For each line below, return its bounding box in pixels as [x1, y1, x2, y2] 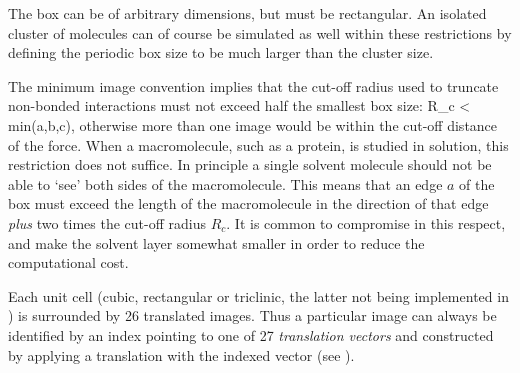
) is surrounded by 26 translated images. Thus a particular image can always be [8, 305, 497, 326]
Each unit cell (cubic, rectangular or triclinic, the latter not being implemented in [8, 285, 509, 306]
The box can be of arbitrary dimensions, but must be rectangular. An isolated [8, 3, 487, 23]
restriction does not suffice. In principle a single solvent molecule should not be [8, 154, 492, 175]
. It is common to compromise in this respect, [226, 212, 506, 233]
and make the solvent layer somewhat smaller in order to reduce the [8, 232, 425, 253]
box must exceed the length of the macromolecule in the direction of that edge [8, 193, 489, 214]
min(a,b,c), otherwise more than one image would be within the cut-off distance [8, 114, 498, 135]
